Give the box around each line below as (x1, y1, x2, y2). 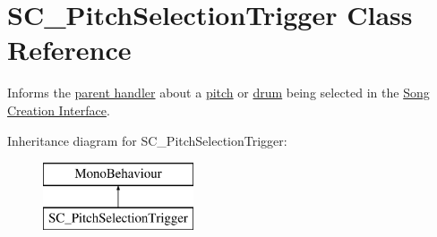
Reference (7, 31, 132, 68)
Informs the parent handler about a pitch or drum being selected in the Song (7, 83, 430, 102)
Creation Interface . (7, 100, 110, 119)
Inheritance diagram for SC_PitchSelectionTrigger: (7, 131, 287, 149)
